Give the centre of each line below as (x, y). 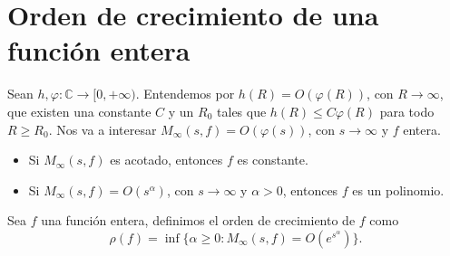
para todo (407, 111)
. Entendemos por (185, 94)
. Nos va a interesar (103, 129)
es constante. (273, 160)
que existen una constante (79, 111)
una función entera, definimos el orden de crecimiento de (198, 220)
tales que (242, 111)
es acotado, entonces (166, 160)
